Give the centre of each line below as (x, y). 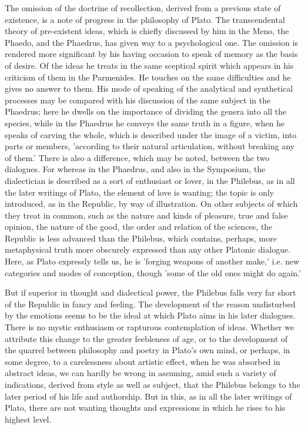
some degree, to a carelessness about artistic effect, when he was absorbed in (143, 361)
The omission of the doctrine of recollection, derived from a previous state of (143, 8)
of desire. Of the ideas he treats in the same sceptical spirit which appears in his (149, 65)
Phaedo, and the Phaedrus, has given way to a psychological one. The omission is (152, 42)
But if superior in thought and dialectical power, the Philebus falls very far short (150, 292)
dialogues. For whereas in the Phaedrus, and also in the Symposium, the (135, 169)
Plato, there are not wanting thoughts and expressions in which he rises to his (145, 408)
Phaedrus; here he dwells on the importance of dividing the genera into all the (146, 111)
